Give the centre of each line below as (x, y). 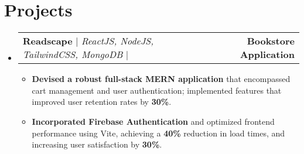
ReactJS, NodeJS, (117, 41)
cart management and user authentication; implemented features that (157, 90)
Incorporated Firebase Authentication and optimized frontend (153, 121)
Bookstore (271, 41)
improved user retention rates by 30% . (102, 102)
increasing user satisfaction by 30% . (97, 144)
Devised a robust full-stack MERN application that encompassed (161, 79)
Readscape (47, 41)
